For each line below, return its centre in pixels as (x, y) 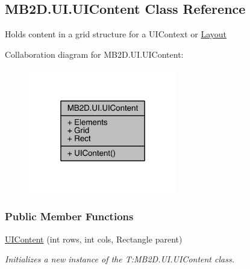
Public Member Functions (69, 216)
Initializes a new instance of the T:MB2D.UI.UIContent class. (120, 259)
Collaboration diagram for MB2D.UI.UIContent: (94, 54)
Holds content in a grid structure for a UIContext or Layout (116, 34)
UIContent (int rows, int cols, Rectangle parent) (94, 239)
